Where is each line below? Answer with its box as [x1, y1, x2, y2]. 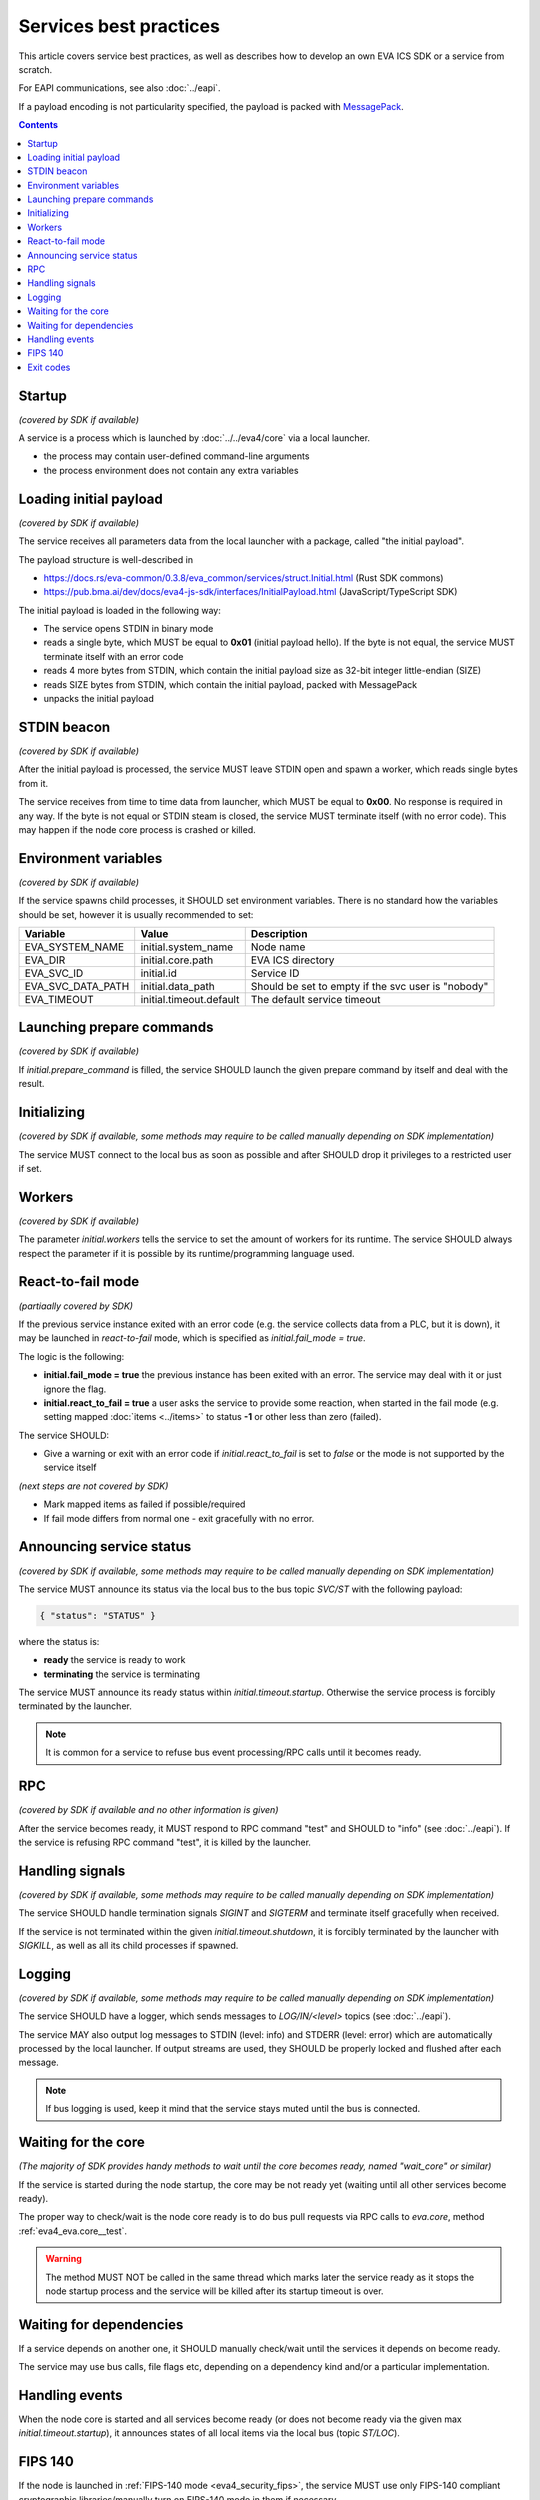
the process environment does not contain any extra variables [43, 464, 299, 476]
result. [18, 1078, 45, 1090]
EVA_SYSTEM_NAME [24, 940, 125, 954]
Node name [250, 940, 306, 954]
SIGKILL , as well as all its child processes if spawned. [18, 1940, 239, 1951]
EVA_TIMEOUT [24, 992, 94, 1006]
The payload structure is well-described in [18, 553, 194, 565]
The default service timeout [250, 992, 381, 1006]
